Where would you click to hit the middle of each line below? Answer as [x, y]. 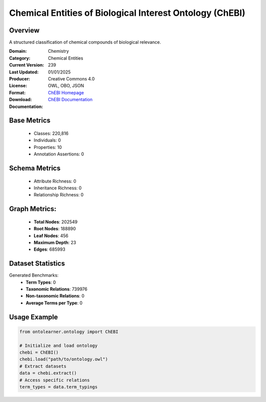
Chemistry [58, 51]
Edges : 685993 [50, 250]
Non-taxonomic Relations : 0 [55, 296]
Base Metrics [30, 121]
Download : [20, 100]
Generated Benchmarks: [34, 275]
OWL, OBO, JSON [66, 86]
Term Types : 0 [41, 282]
